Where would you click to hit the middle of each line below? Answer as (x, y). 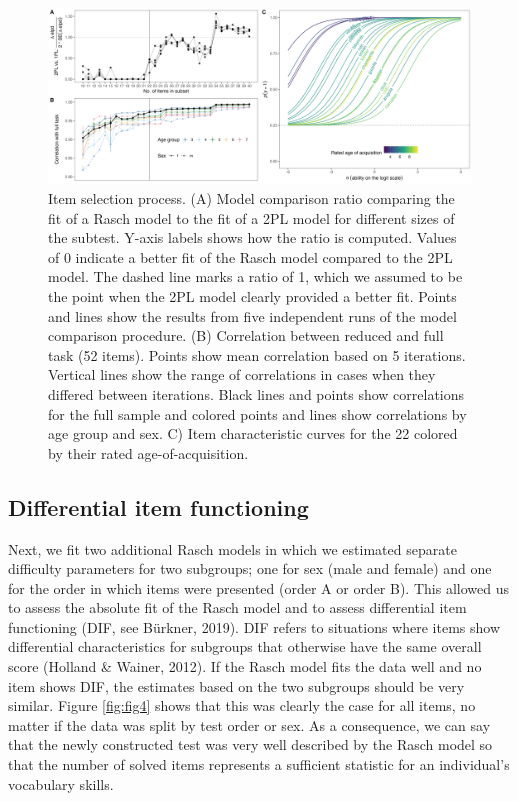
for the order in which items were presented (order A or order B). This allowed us (258, 587)
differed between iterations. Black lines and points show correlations (256, 393)
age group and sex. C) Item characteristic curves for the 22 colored (253, 433)
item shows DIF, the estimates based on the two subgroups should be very (236, 685)
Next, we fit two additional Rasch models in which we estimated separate (232, 548)
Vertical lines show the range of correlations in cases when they (242, 374)
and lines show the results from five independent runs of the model (252, 315)
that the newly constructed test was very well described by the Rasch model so (250, 744)
